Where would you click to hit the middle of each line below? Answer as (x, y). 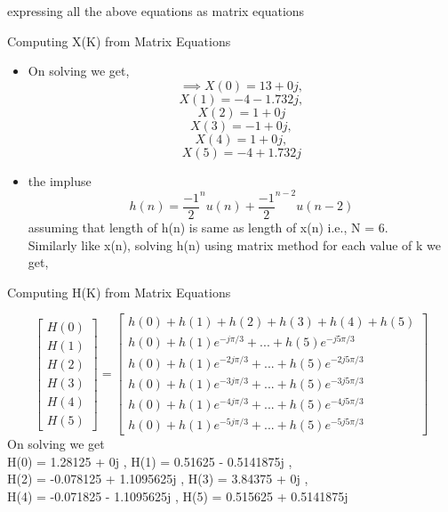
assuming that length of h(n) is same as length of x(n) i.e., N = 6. (208, 227)
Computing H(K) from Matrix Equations (119, 292)
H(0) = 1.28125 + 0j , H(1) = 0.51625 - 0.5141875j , (150, 461)
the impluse (60, 180)
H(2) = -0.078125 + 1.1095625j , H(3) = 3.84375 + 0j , (158, 479)
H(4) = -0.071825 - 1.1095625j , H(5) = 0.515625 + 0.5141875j (178, 496)
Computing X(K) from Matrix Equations (119, 41)
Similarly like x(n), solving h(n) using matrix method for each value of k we (235, 244)
